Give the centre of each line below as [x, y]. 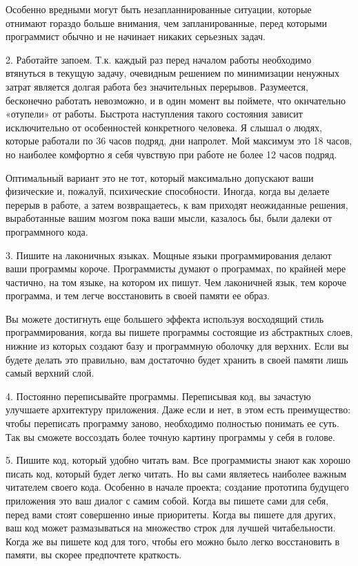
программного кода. [47, 231]
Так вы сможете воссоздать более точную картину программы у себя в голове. [170, 436]
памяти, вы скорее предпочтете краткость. [94, 555]
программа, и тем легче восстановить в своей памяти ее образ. [138, 295]
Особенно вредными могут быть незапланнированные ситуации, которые [159, 9]
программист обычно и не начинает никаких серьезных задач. [136, 36]
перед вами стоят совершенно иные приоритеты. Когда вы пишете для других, [171, 514]
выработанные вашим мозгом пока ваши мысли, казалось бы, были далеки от [169, 218]
